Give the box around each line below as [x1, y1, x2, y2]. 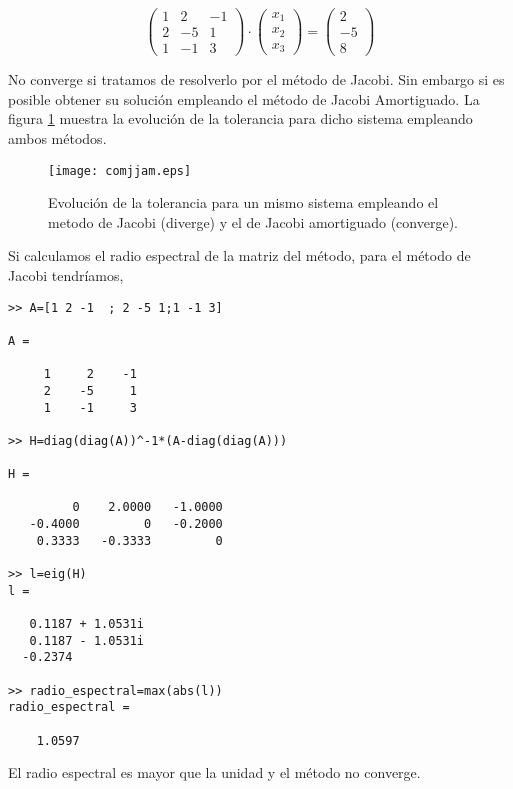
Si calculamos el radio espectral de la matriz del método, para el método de [8, 245, 471, 266]
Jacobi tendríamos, [8, 264, 124, 285]
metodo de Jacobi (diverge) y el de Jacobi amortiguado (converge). [48, 211, 458, 232]
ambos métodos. [8, 127, 107, 148]
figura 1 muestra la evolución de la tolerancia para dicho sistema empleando [8, 108, 473, 129]
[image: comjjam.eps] [48, 163, 192, 178]
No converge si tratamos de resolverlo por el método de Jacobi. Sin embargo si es [8, 69, 505, 90]
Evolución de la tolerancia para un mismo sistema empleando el [48, 192, 439, 213]
